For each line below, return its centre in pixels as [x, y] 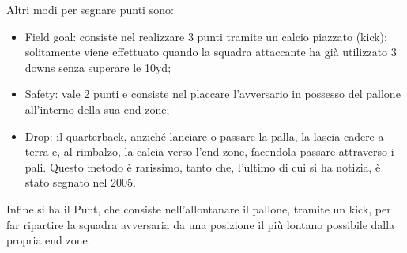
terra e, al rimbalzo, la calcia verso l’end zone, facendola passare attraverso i [209, 151]
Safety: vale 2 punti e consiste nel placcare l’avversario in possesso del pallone [213, 94]
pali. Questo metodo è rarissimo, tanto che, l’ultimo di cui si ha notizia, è [203, 166]
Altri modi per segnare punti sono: [90, 9]
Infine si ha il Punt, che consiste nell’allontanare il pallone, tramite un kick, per [199, 208]
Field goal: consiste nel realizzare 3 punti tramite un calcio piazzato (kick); [206, 36]
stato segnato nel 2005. [80, 182]
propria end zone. [49, 240]
